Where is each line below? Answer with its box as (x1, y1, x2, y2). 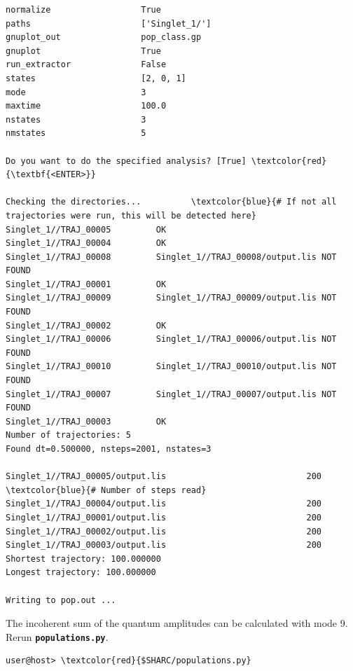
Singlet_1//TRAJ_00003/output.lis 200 (6, 540, 322, 551)
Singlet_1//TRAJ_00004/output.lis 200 (6, 499, 322, 509)
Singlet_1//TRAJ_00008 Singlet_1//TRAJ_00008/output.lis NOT (6, 251, 337, 262)
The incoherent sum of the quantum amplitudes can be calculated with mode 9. (6, 616, 348, 630)
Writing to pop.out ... (6, 595, 116, 605)
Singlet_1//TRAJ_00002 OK (6, 320, 167, 331)
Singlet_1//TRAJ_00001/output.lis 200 (6, 512, 322, 523)
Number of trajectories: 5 (6, 430, 131, 441)
